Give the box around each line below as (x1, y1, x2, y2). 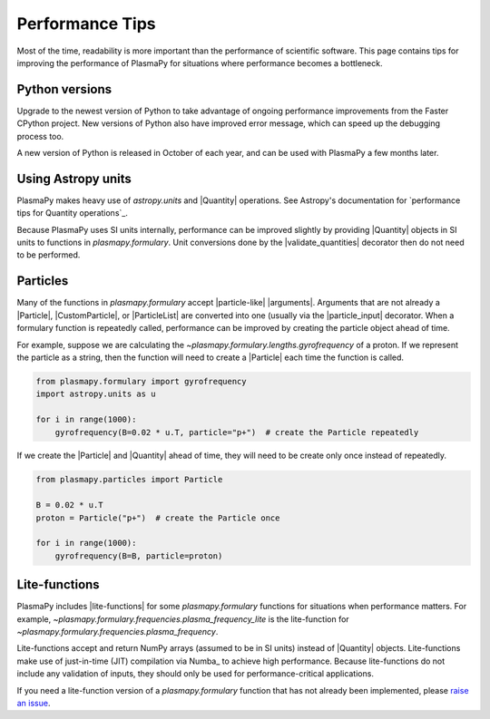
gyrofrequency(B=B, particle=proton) (54, 550, 223, 561)
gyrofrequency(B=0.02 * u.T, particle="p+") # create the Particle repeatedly (54, 427, 419, 437)
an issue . (16, 698, 51, 709)
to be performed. (16, 249, 81, 260)
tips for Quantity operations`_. (16, 208, 129, 219)
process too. (16, 131, 64, 141)
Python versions (16, 82, 113, 97)
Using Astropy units (16, 170, 132, 186)
